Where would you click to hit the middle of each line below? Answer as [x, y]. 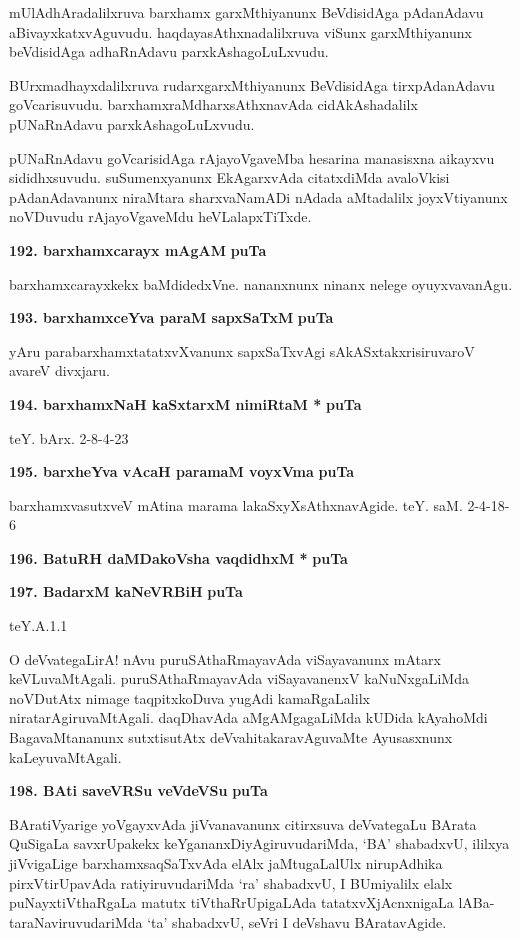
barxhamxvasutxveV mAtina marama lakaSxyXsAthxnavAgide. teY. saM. [236, 504]
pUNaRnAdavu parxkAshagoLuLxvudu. [132, 123]
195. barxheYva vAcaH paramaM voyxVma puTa [182, 471]
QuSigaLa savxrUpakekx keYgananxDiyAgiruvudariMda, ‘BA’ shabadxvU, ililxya [259, 843]
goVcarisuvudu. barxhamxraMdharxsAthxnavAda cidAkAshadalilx [213, 104]
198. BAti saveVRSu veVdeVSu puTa [138, 790]
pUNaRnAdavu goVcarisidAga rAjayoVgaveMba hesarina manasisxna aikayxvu [252, 157]
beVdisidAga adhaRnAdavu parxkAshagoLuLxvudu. [169, 51]
